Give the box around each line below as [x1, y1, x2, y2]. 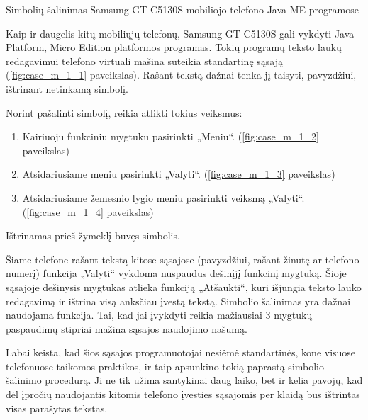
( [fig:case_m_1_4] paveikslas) [22, 204, 154, 219]
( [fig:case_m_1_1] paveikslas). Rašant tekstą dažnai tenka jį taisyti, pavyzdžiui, [6, 67, 357, 82]
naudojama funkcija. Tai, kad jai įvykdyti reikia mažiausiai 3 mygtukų [6, 307, 313, 322]
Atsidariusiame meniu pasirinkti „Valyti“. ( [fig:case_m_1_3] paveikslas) [22, 166, 335, 181]
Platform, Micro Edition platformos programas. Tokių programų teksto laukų [6, 40, 342, 55]
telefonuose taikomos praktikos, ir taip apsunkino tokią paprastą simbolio [6, 358, 325, 373]
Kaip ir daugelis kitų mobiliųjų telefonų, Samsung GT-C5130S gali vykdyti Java [6, 25, 355, 40]
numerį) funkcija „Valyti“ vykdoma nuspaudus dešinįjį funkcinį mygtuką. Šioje [6, 266, 347, 280]
